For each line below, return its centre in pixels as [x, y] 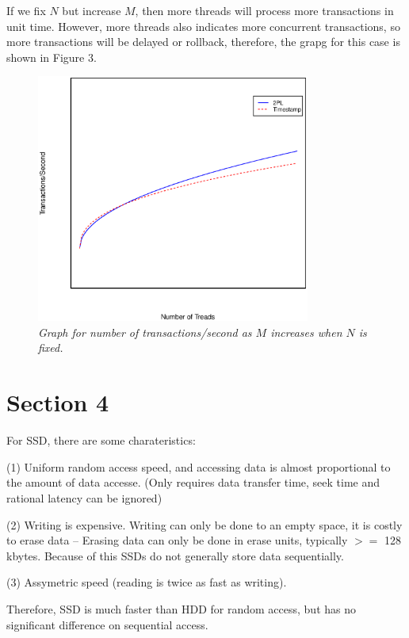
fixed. [51, 348]
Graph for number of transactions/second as [145, 332]
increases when [306, 332]
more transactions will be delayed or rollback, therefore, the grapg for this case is [203, 42]
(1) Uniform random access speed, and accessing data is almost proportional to [199, 466]
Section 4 [58, 402]
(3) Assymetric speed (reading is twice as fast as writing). [147, 582]
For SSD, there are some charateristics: [101, 440]
